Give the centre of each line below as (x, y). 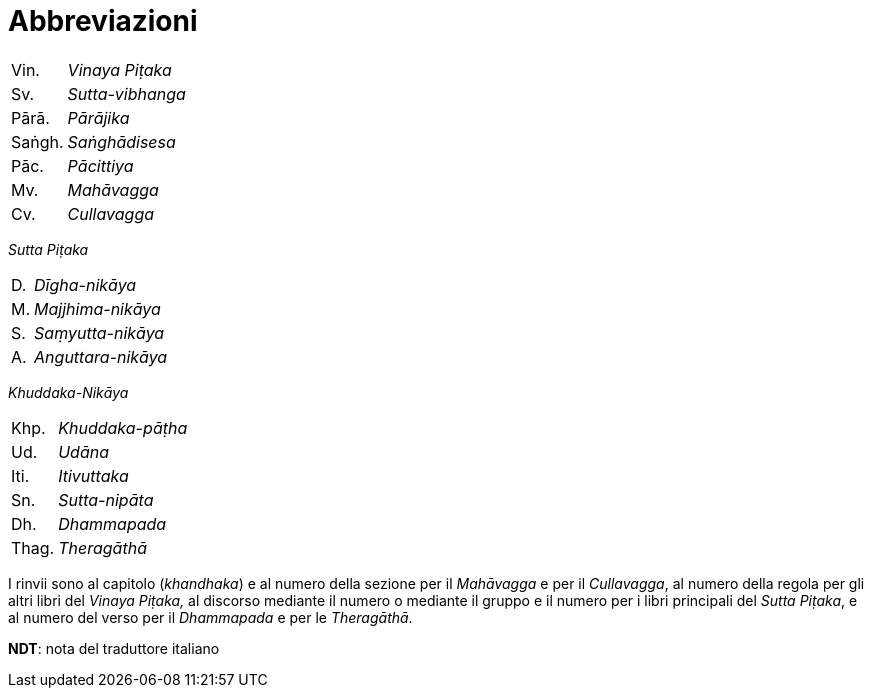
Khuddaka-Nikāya (68, 392)
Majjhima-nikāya (97, 308)
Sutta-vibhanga (126, 93)
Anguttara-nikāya (101, 356)
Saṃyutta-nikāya (99, 332)
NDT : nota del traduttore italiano (114, 648)
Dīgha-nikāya (85, 284)
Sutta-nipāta (106, 499)
